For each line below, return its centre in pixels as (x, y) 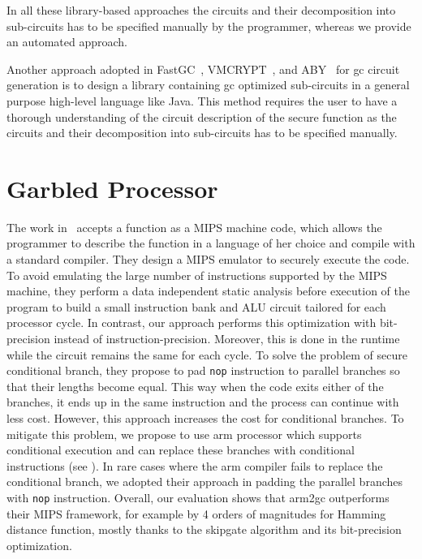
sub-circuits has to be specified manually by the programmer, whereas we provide (209, 26)
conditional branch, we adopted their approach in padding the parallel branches (205, 482)
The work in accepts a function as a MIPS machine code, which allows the (194, 227)
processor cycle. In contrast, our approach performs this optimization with (192, 322)
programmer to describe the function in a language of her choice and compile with (211, 243)
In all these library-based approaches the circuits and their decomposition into (201, 10)
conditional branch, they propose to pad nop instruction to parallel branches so (203, 370)
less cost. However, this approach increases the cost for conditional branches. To (205, 418)
